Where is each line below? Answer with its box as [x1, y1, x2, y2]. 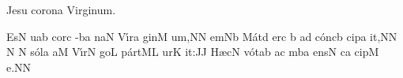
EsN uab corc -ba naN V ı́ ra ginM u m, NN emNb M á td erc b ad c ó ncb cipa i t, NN [6, 28, 397, 44]
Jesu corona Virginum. [6, 2, 116, 17]
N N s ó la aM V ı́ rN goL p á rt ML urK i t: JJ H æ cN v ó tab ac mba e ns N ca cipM [6, 43, 379, 60]
